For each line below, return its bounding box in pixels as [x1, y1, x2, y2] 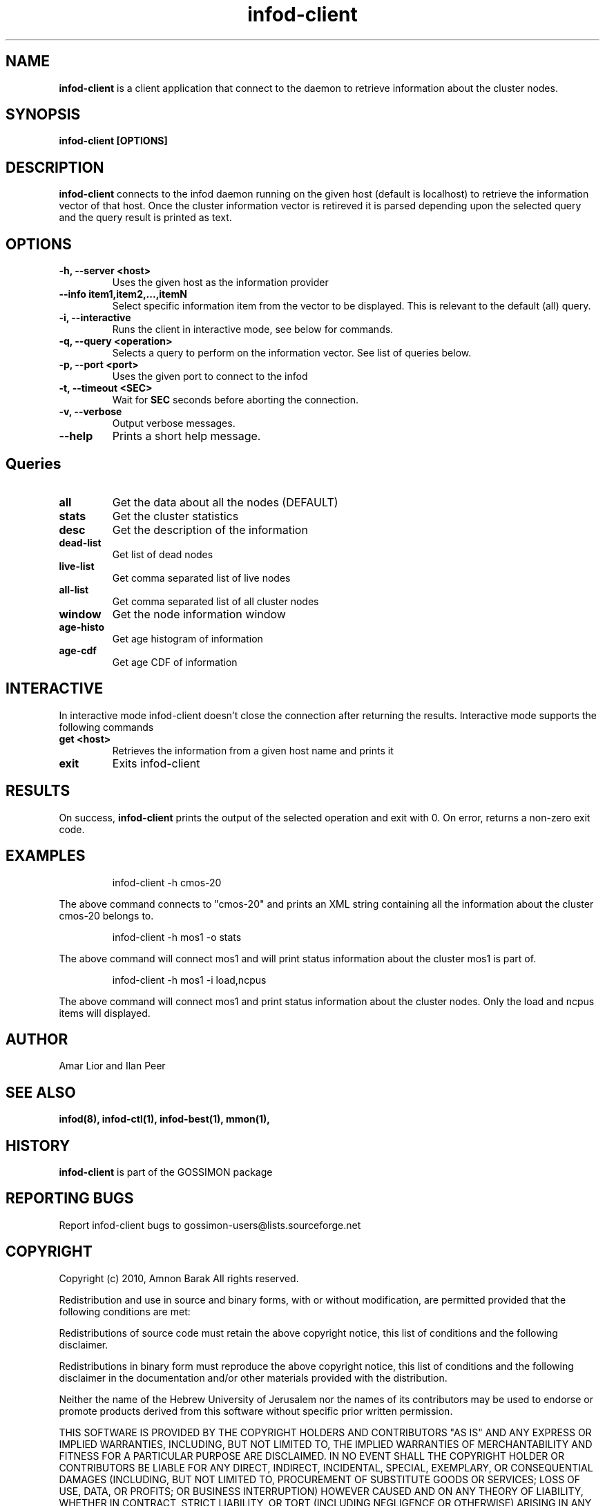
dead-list [59, 536, 102, 549]
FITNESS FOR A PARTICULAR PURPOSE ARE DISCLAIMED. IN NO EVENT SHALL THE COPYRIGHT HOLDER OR [59, 1449, 564, 1462]
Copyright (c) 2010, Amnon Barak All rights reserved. [59, 1272, 299, 1284]
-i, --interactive [59, 312, 131, 324]
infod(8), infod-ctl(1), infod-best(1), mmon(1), [59, 1113, 271, 1125]
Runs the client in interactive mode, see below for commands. [112, 323, 394, 336]
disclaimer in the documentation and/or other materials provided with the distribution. [59, 1371, 448, 1384]
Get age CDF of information [112, 656, 238, 668]
